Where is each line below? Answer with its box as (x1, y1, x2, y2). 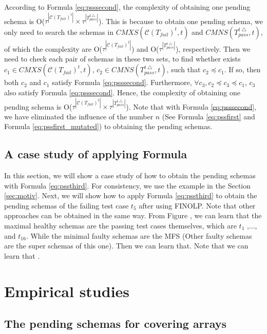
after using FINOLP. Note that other (139, 200, 256, 211)
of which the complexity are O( (4, 43, 102, 54)
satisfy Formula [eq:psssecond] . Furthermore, (52, 77, 192, 88)
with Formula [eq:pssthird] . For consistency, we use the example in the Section (4, 180, 251, 191)
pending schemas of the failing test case (4, 200, 129, 211)
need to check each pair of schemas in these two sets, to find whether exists (4, 53, 241, 64)
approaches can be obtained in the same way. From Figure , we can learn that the (4, 210, 262, 221)
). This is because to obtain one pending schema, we (99, 15, 263, 26)
